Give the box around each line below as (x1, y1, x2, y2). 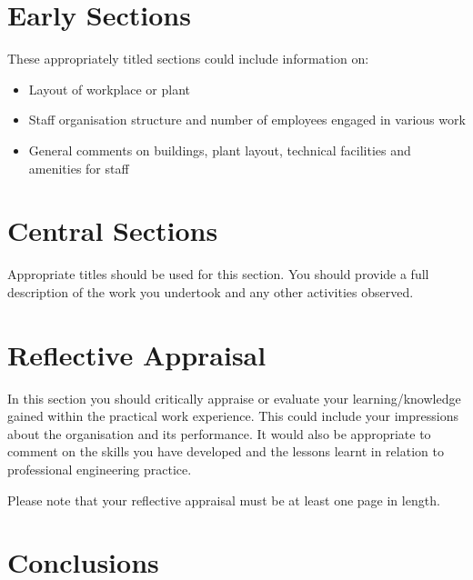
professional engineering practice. (7, 459, 192, 478)
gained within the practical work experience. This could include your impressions (7, 406, 458, 425)
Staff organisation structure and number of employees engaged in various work (28, 110, 466, 129)
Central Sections (7, 212, 218, 249)
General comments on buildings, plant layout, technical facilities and (28, 140, 411, 159)
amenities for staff (28, 158, 129, 177)
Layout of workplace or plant (28, 79, 191, 98)
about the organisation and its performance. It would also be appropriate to (7, 424, 431, 443)
